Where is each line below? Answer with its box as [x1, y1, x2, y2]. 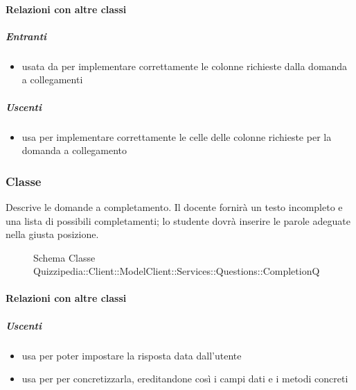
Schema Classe [33, 250, 96, 264]
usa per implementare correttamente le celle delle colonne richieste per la [21, 129, 332, 144]
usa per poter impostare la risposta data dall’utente [21, 348, 242, 362]
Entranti [6, 28, 47, 43]
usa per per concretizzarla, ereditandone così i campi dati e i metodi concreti [21, 371, 348, 386]
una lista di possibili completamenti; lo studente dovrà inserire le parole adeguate [6, 213, 350, 228]
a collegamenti [21, 72, 83, 87]
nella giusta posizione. [6, 227, 99, 241]
